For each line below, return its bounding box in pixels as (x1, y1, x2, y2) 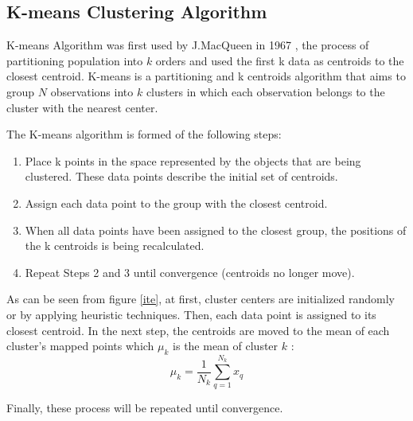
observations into (50, 83, 134, 99)
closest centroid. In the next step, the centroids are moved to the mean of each (6, 322, 390, 338)
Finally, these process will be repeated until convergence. (6, 400, 283, 416)
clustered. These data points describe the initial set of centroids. (25, 168, 338, 185)
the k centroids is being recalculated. (25, 237, 205, 254)
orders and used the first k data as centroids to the (155, 52, 404, 68)
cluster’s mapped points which (6, 337, 154, 354)
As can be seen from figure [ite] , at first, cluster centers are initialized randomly (6, 290, 395, 307)
